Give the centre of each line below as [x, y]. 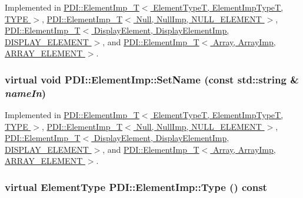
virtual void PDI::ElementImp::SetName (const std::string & [152, 79]
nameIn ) [26, 93]
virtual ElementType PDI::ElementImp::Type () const [136, 187]
